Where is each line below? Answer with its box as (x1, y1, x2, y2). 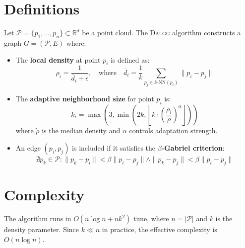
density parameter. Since (4, 224, 79, 235)
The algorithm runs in (4, 213, 71, 224)
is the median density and (42, 125, 121, 135)
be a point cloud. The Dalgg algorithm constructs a (82, 27, 241, 38)
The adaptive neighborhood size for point (15, 93, 154, 103)
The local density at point (15, 54, 101, 65)
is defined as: (110, 54, 150, 65)
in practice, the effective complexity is (102, 224, 217, 235)
